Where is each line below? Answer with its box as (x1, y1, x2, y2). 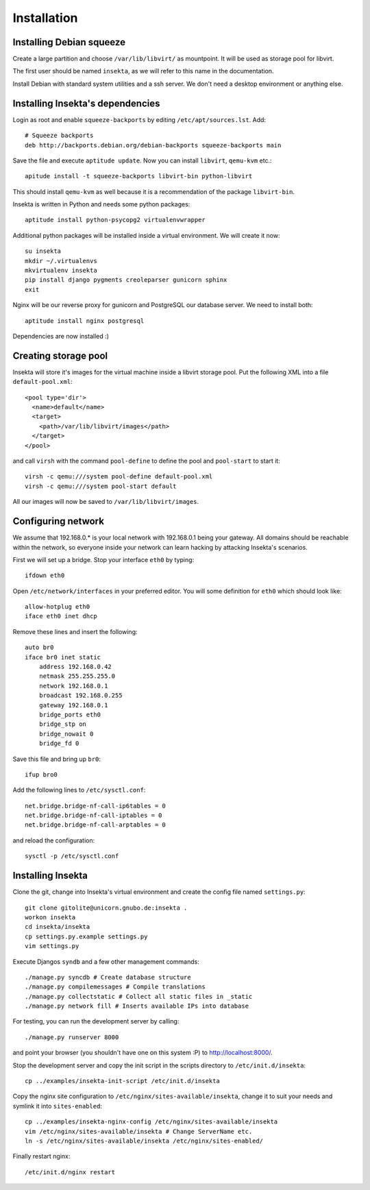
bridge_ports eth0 (38, 710, 101, 718)
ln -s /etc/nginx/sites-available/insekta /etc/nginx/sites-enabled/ (25, 1137, 264, 1145)
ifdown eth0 (25, 572, 65, 579)
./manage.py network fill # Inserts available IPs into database (25, 1002, 249, 1010)
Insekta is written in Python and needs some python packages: (12, 200, 190, 208)
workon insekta (25, 913, 76, 921)
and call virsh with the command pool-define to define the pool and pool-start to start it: (12, 457, 280, 465)
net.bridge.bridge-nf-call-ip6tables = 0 (25, 802, 166, 810)
